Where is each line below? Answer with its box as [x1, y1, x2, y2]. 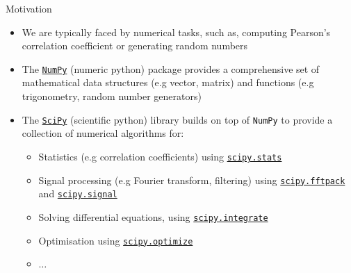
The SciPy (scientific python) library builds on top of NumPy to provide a [22, 112, 333, 126]
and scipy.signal [38, 186, 117, 201]
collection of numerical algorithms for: [22, 126, 184, 140]
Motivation [6, 1, 52, 15]
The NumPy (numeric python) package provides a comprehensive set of [22, 61, 320, 76]
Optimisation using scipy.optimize [38, 233, 193, 247]
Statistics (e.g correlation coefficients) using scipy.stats [38, 149, 282, 163]
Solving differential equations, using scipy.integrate [38, 209, 268, 224]
